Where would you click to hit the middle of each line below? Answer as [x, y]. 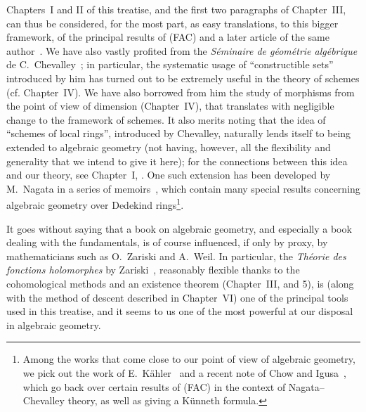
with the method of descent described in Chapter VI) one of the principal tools [177, 297]
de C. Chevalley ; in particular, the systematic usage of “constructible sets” [170, 64]
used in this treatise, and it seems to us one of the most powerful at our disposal [180, 311]
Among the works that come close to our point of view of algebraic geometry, [189, 359]
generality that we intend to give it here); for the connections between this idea [177, 161]
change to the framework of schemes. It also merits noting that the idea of [166, 119]
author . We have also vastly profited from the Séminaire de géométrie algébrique [182, 50]
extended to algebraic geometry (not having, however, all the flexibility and [169, 147]
